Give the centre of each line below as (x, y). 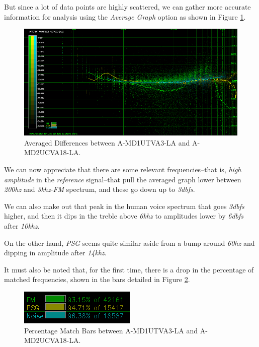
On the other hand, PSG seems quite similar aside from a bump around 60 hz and (129, 242)
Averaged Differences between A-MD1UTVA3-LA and (107, 142)
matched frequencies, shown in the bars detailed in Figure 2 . (97, 279)
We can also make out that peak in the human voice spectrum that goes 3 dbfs (124, 206)
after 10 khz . (22, 225)
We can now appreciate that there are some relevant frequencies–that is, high (123, 169)
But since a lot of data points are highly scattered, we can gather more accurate (127, 7)
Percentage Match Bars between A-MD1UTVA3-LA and (111, 330)
